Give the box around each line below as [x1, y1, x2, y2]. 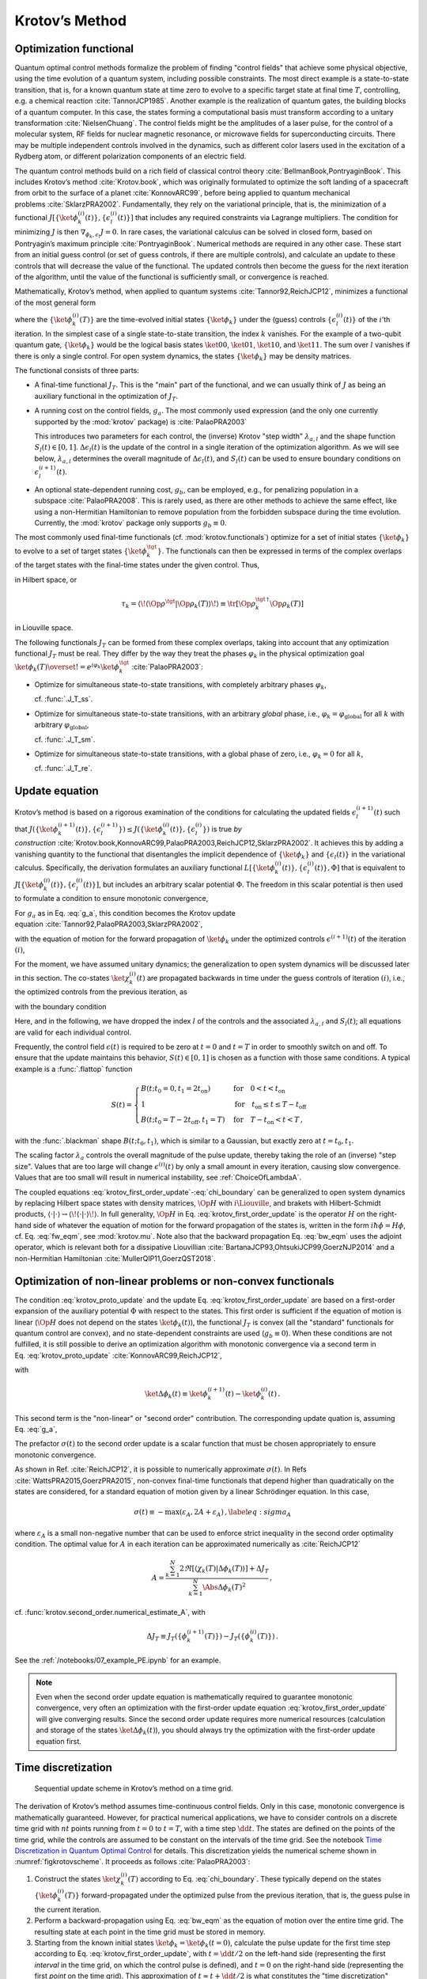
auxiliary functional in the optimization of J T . [34, 391, 179, 403]
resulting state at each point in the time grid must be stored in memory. [34, 1927, 266, 1936]
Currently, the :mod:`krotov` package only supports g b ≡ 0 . [34, 518, 227, 530]
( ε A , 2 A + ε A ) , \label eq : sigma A [179, 1508, 292, 1519]
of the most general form [14, 298, 96, 307]
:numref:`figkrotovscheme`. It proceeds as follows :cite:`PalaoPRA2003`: [14, 1857, 251, 1867]
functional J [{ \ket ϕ [14, 212, 78, 222]
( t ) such [373, 807, 401, 817]
